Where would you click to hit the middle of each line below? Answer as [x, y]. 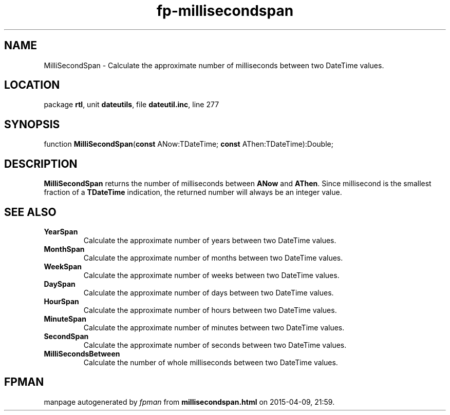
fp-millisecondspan [225, 11]
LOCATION [32, 85]
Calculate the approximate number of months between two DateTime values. [213, 258]
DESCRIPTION [41, 164]
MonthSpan [64, 249]
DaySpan [60, 284]
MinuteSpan [65, 319]
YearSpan [61, 231]
